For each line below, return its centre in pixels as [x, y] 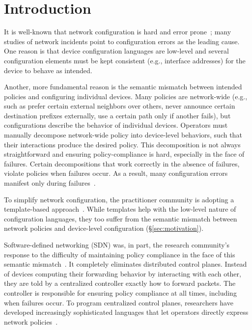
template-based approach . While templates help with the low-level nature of [120, 209]
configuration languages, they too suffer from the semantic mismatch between [121, 218]
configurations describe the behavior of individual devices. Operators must [116, 125]
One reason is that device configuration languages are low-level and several [116, 51]
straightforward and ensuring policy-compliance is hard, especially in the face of [124, 154]
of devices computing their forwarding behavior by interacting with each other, [123, 273]
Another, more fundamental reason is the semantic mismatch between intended [123, 87]
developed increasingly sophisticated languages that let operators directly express [126, 312]
